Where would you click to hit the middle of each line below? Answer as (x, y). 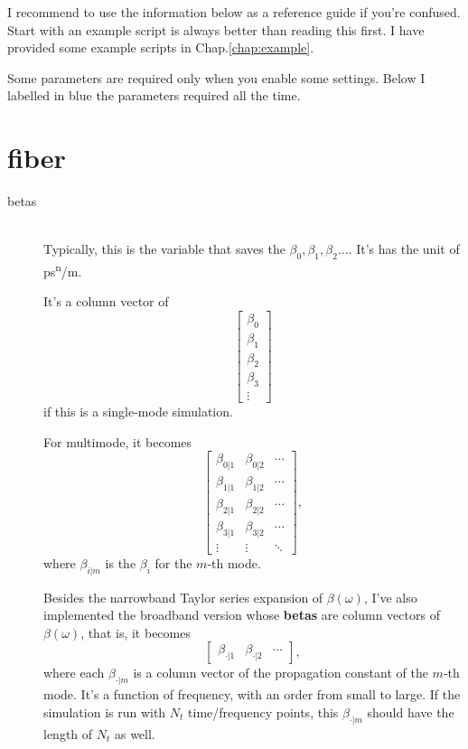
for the (173, 562)
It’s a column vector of (106, 301)
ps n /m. (63, 270)
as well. (135, 733)
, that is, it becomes (136, 632)
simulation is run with (105, 712)
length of (68, 733)
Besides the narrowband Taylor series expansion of (183, 597)
